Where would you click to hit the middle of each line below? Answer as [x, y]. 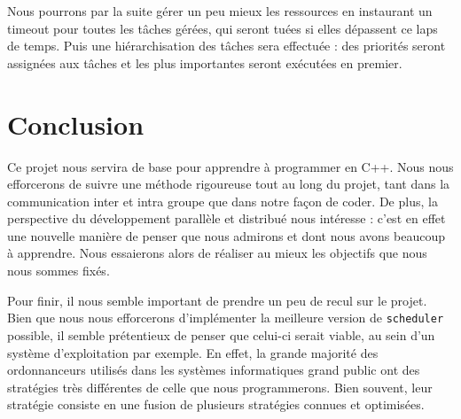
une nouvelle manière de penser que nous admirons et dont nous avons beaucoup [227, 235]
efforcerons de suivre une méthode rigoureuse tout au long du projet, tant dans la [229, 184]
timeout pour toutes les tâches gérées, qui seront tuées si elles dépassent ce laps [223, 28]
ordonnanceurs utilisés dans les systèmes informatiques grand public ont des [214, 370]
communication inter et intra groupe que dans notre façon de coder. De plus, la [223, 201]
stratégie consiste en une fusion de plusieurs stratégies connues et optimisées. [216, 404]
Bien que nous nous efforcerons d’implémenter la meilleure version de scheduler [226, 318]
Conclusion [76, 124]
